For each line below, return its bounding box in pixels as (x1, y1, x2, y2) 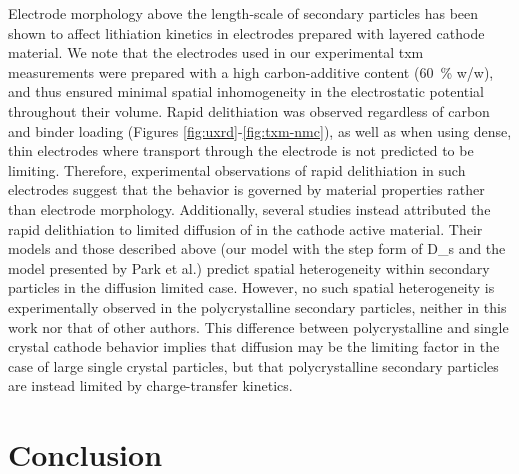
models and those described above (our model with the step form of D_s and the (8, 238, 506, 259)
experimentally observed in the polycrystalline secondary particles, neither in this (8, 296, 507, 317)
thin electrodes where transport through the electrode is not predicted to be (8, 140, 474, 161)
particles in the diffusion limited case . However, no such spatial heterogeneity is (8, 277, 495, 298)
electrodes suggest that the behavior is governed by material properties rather (8, 179, 485, 200)
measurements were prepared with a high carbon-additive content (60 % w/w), (8, 61, 494, 82)
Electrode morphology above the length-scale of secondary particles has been (8, 3, 479, 23)
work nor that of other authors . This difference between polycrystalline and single (8, 316, 509, 337)
